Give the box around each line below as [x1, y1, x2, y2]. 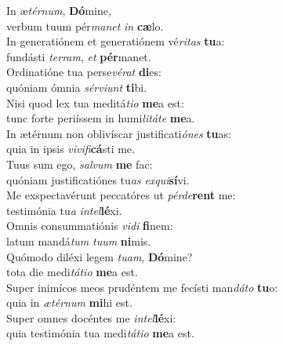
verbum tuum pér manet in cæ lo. [6, 17, 164, 34]
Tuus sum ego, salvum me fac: [6, 155, 153, 172]
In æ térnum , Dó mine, [6, 2, 111, 18]
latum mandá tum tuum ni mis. [6, 232, 151, 249]
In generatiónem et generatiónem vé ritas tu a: [6, 33, 225, 49]
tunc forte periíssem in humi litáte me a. [6, 110, 195, 126]
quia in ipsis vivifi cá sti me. [6, 140, 135, 157]
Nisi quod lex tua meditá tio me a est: [6, 94, 184, 111]
